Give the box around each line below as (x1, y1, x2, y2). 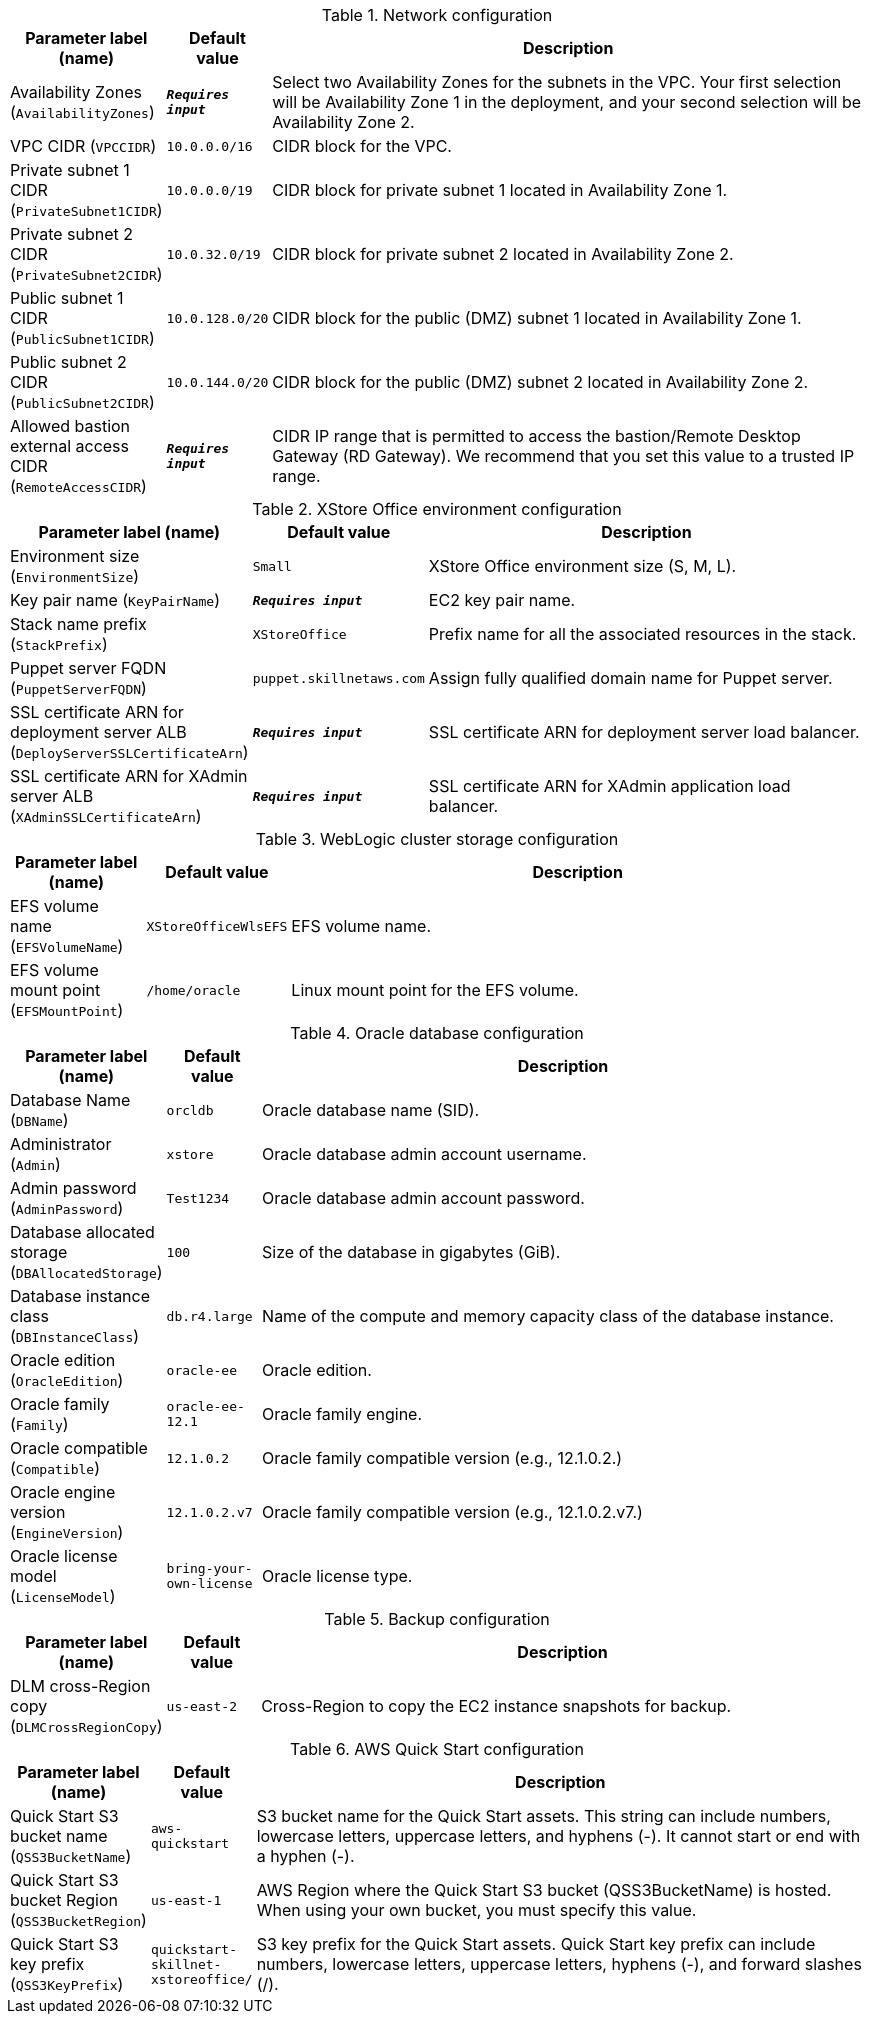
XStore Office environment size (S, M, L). (428, 556, 737, 576)
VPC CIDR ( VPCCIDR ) (10, 136, 157, 156)
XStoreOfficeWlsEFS (146, 918, 288, 934)
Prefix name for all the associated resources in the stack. (428, 624, 857, 644)
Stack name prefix (10, 614, 147, 634)
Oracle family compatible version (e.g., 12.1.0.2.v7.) (262, 1502, 643, 1522)
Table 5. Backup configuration (324, 1609, 550, 1629)
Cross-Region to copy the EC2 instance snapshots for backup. (261, 1696, 732, 1716)
